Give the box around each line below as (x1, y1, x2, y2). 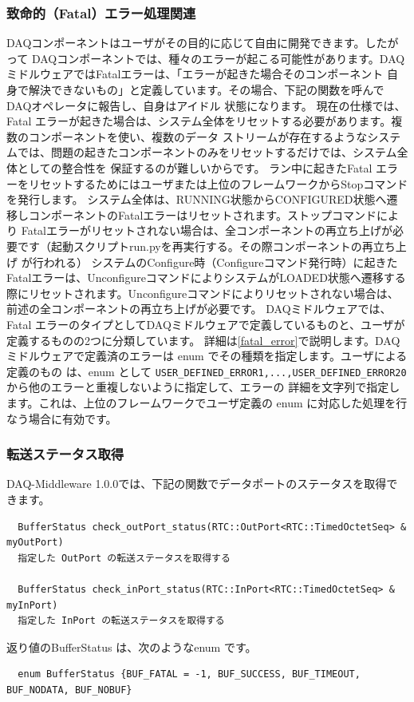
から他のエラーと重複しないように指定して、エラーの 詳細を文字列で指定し (6, 379, 400, 395)
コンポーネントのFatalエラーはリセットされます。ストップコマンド (28, 206, 377, 223)
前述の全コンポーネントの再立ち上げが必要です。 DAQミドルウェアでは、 (6, 300, 392, 317)
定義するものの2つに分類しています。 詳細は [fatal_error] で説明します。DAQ (6, 331, 400, 348)
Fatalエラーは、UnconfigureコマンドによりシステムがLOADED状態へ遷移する (6, 269, 406, 286)
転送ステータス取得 (6, 444, 124, 464)
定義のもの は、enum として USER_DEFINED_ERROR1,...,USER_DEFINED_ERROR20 (6, 363, 407, 379)
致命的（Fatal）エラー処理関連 (6, 2, 196, 22)
